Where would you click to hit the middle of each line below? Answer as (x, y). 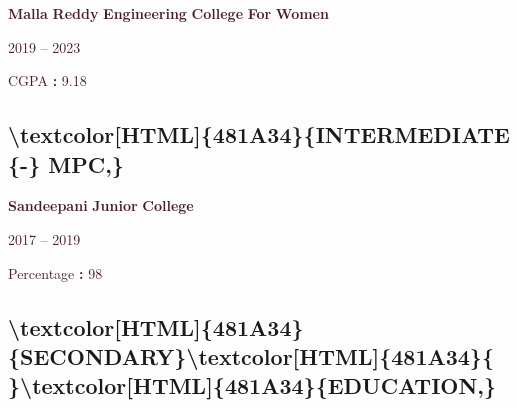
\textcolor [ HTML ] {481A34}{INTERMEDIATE (259, 134)
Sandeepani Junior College (101, 205)
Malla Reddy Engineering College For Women (168, 13)
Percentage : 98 (55, 272)
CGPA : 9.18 (47, 80)
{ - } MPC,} (66, 163)
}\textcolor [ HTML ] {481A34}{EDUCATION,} (252, 385)
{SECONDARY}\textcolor (150, 355)
